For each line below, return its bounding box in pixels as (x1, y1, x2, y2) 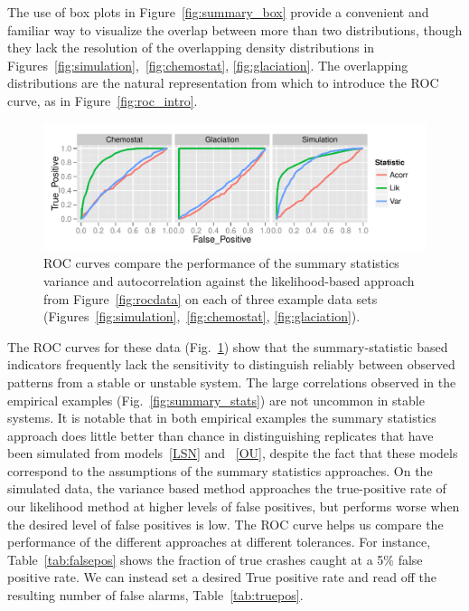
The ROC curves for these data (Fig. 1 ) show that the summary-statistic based (7, 337, 448, 356)
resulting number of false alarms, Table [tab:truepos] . (7, 586, 304, 605)
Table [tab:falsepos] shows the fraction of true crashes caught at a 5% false (7, 549, 423, 568)
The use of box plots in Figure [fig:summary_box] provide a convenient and (7, 3, 429, 21)
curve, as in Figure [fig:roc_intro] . (7, 91, 198, 110)
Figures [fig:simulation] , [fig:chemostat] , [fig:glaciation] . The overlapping (7, 55, 408, 74)
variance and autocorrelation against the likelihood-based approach (43, 271, 415, 290)
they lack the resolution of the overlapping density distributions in (7, 38, 375, 57)
